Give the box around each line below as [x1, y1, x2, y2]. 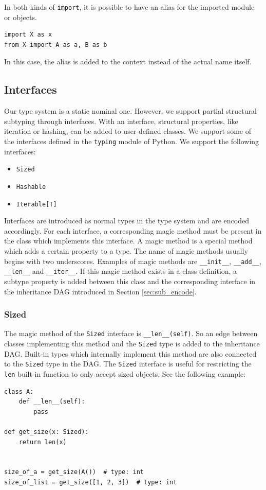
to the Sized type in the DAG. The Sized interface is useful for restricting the [4, 358, 252, 369]
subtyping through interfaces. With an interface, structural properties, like [4, 115, 238, 126]
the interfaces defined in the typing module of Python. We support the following [4, 136, 259, 147]
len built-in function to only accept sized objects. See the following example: [4, 368, 246, 379]
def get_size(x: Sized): [4, 428, 89, 435]
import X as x [4, 31, 52, 39]
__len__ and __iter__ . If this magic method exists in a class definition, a [4, 266, 237, 276]
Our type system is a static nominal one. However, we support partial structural [4, 106, 257, 116]
